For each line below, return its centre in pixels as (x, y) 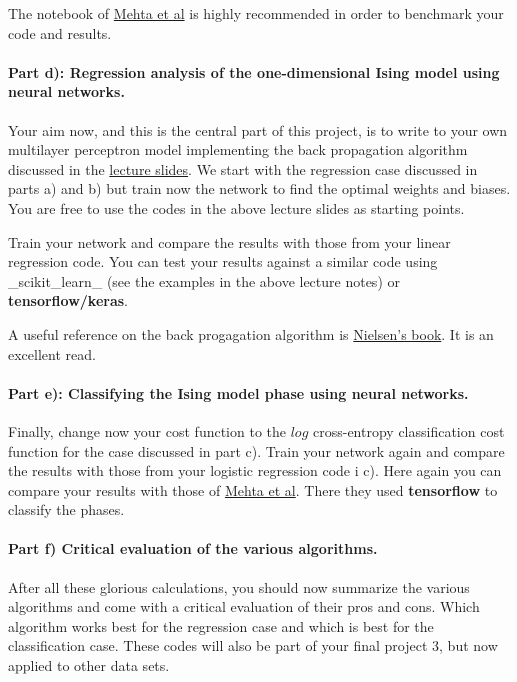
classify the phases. (66, 509)
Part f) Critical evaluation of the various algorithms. (193, 548)
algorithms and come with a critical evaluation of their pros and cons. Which (244, 606)
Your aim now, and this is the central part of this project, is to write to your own (258, 129)
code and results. (60, 32)
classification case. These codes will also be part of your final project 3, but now (253, 645)
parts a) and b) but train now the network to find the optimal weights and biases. (259, 188)
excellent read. (52, 353)
